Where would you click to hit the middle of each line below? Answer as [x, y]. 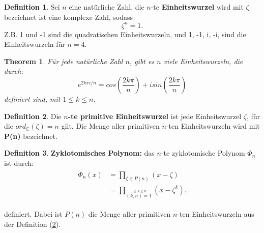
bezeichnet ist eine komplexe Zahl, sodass [69, 17]
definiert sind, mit [32, 99]
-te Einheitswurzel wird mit [197, 7]
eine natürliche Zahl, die [107, 7]
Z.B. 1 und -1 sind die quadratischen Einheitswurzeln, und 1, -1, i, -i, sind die [125, 34]
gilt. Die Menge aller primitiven [110, 126]
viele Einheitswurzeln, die [203, 61]
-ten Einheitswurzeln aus [216, 214]
